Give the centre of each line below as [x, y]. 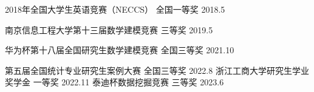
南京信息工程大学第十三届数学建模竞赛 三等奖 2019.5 [109, 29]
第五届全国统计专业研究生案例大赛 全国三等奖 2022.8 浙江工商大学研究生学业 [157, 70]
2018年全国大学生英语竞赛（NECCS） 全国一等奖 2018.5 [115, 9]
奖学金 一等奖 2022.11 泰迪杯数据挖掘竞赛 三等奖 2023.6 [114, 82]
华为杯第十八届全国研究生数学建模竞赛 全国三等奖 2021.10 [120, 50]
